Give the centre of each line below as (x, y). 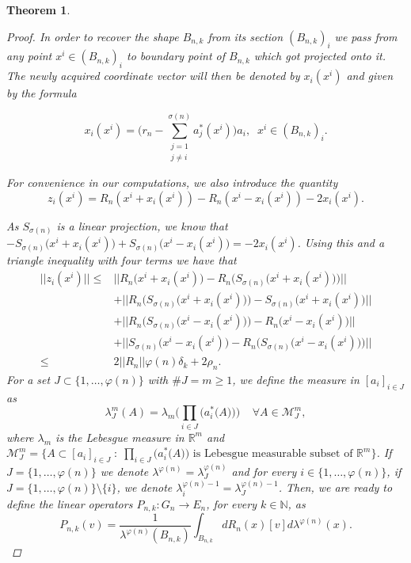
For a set (29, 379)
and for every (264, 471)
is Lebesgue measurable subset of (273, 454)
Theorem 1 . (38, 10)
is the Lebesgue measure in (120, 437)
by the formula (42, 93)
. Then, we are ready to (335, 487)
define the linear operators (70, 503)
